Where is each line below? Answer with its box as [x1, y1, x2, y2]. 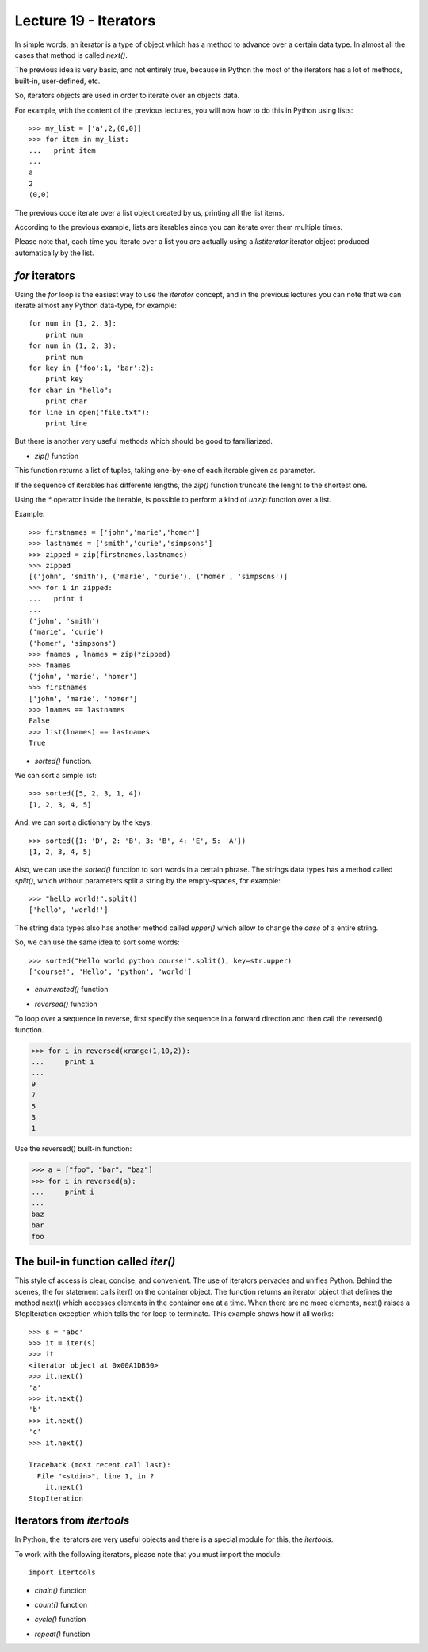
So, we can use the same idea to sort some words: [14, 937, 180, 947]
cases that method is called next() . [14, 50, 128, 59]
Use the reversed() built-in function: [14, 1144, 132, 1154]
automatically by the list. [14, 248, 94, 258]
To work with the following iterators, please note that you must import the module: [14, 1549, 283, 1559]
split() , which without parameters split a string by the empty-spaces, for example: [14, 876, 281, 885]
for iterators [14, 269, 75, 282]
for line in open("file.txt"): [29, 408, 151, 417]
